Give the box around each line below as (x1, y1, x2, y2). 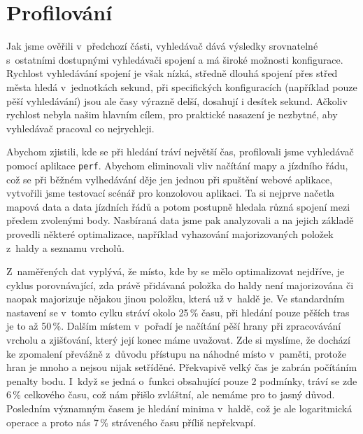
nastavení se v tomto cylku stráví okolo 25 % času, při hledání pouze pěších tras (6, 304, 350, 319)
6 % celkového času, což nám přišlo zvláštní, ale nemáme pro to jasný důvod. (6, 387, 335, 402)
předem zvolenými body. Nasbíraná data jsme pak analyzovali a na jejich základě (6, 213, 354, 227)
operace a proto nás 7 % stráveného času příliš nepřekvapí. (6, 414, 256, 429)
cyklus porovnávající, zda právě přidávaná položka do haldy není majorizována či (6, 277, 354, 292)
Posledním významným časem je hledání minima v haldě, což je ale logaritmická (6, 401, 353, 416)
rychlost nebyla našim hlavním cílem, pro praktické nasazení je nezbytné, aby (6, 107, 338, 122)
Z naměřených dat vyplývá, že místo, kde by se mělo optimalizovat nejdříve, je (6, 264, 345, 279)
